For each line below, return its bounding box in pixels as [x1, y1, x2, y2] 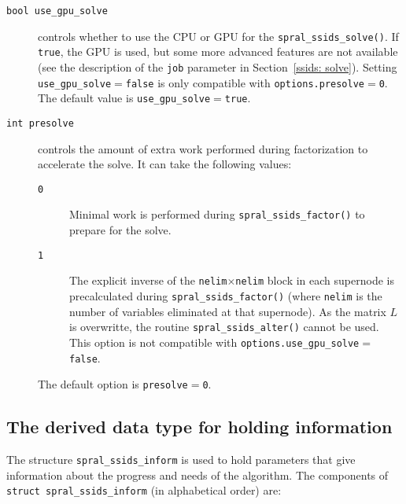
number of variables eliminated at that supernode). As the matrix [69, 303, 386, 319]
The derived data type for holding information [6, 414, 393, 439]
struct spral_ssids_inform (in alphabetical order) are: [6, 482, 282, 498]
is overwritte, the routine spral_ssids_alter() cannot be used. [69, 318, 379, 335]
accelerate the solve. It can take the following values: [38, 156, 292, 172]
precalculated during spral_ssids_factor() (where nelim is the [69, 288, 382, 304]
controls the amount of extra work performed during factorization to [38, 140, 368, 156]
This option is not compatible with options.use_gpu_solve [69, 333, 360, 350]
